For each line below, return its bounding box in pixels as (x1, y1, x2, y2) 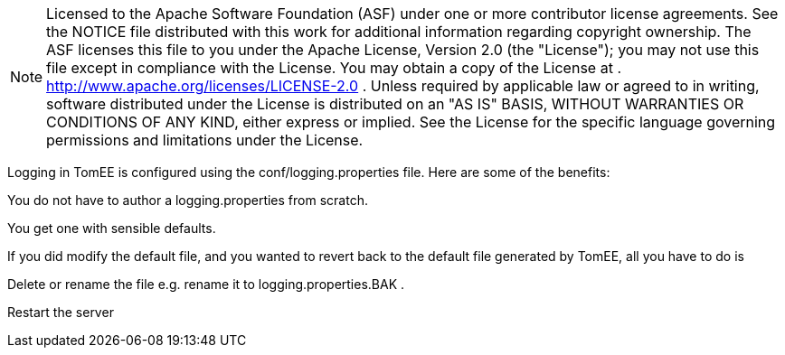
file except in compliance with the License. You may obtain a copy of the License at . (46, 59, 621, 77)
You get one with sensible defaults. (7, 220, 216, 236)
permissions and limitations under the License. (46, 131, 364, 149)
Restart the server (7, 304, 114, 320)
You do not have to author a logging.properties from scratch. (7, 192, 368, 208)
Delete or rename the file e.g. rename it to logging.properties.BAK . (7, 276, 405, 292)
